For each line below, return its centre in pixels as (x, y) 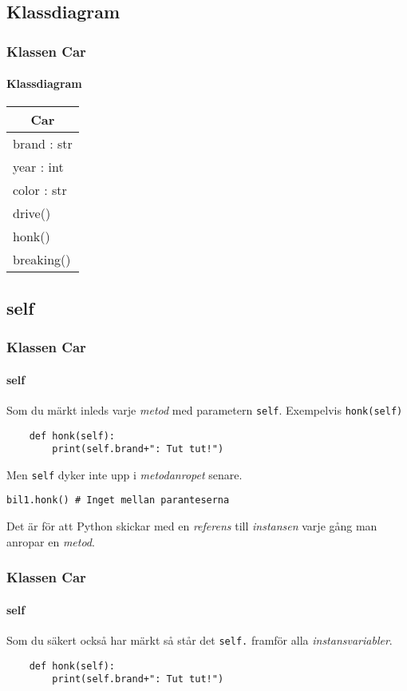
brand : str (43, 144)
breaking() (42, 260)
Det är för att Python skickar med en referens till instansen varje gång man (192, 526)
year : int (38, 167)
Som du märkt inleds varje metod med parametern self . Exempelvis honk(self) (205, 409)
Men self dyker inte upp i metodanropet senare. (124, 474)
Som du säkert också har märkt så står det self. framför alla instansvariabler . (200, 639)
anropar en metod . (51, 541)
